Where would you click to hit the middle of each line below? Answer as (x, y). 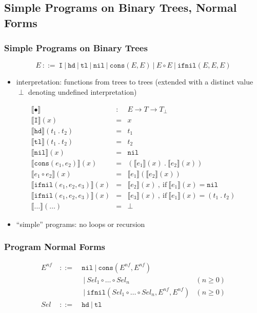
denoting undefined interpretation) (83, 91)
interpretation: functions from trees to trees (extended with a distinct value (135, 82)
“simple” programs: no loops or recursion (81, 224)
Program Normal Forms (55, 247)
